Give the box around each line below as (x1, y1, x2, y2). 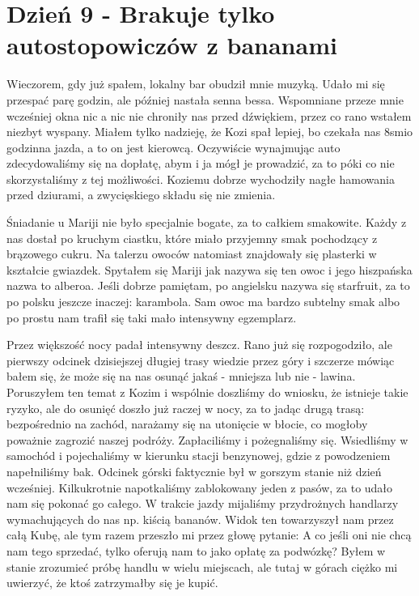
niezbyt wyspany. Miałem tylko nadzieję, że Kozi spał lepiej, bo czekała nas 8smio (6, 123, 413, 140)
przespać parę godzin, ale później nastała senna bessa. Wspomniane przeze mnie (6, 91, 404, 108)
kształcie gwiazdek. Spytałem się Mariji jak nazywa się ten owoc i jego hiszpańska (6, 261, 413, 278)
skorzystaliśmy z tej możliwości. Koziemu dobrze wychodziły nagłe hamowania (6, 170, 395, 187)
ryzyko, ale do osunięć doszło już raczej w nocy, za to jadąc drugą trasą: (6, 399, 365, 416)
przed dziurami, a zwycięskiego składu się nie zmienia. (6, 186, 276, 203)
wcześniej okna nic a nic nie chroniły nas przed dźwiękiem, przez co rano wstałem (6, 107, 412, 124)
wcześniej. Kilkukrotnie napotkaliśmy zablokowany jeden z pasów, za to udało (6, 479, 393, 496)
